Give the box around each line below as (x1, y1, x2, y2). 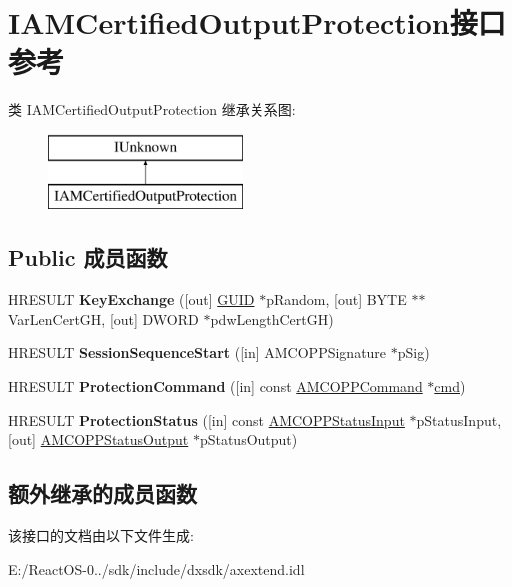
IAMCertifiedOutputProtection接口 (8, 2, 506, 43)
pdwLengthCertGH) (210, 308, 334, 329)
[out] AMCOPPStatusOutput (8, 429, 189, 450)
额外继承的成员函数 (8, 478, 197, 509)
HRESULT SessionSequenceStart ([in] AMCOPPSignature (8, 342, 387, 363)
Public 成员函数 (8, 242, 168, 273)
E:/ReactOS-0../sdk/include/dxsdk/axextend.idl (8, 558, 305, 579)
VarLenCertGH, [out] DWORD (8, 308, 199, 329)
